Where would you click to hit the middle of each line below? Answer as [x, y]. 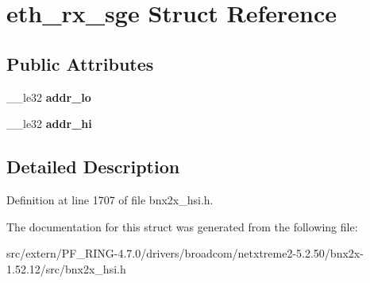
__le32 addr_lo [49, 97]
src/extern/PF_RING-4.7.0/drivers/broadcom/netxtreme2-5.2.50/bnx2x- [185, 253]
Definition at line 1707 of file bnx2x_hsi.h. [110, 199]
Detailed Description [93, 167]
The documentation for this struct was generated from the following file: [182, 226]
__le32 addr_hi [49, 124]
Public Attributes [80, 63]
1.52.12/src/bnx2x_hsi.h [66, 268]
